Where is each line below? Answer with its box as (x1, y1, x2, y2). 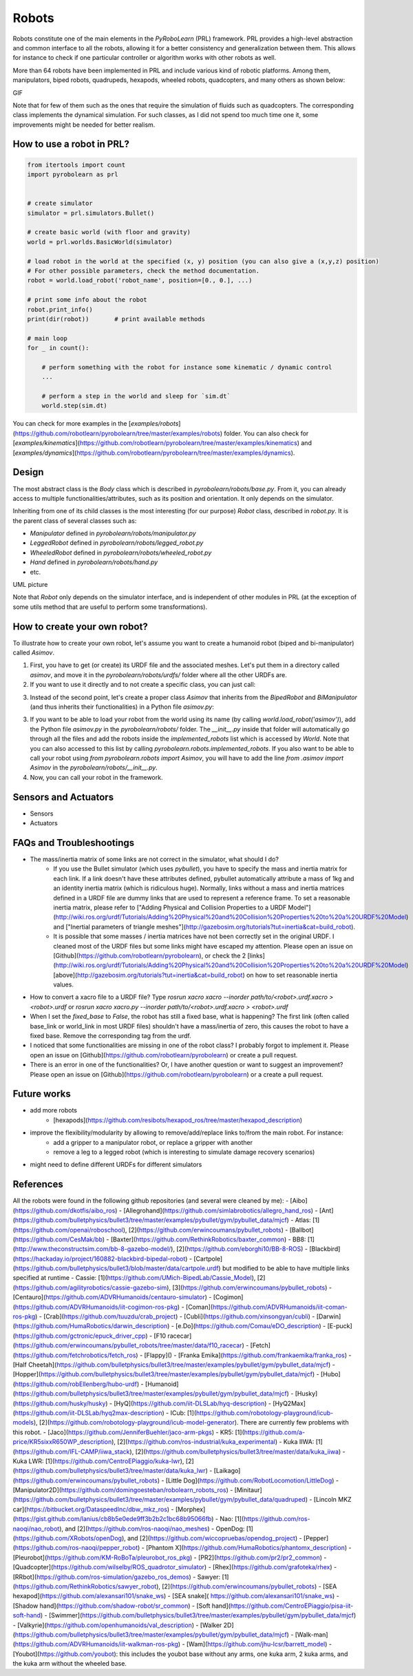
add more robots (30, 1106, 77, 1115)
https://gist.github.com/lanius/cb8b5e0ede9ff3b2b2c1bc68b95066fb (14, 1515, 212, 1523)
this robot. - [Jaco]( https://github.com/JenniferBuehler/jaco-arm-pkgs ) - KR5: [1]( (12, 1428, 244, 1436)
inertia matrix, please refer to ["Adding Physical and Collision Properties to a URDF (53, 903, 287, 911)
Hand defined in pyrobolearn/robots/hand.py (30, 558, 158, 566)
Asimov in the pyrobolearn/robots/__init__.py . (30, 763, 158, 772)
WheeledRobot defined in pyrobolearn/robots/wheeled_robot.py (30, 548, 212, 557)
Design (12, 466, 44, 478)
